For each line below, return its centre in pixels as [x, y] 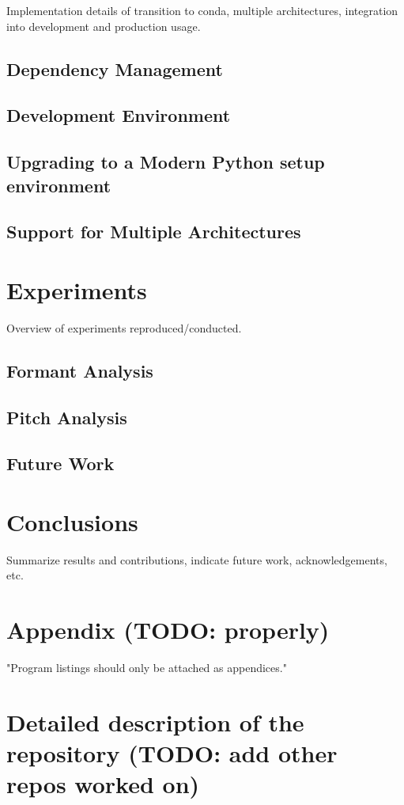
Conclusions [72, 521]
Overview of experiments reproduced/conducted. [124, 327]
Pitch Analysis [67, 417]
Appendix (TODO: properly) [168, 630]
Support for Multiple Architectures [154, 232]
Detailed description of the [155, 721]
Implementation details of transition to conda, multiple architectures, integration [202, 10]
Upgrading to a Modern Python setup [166, 162]
